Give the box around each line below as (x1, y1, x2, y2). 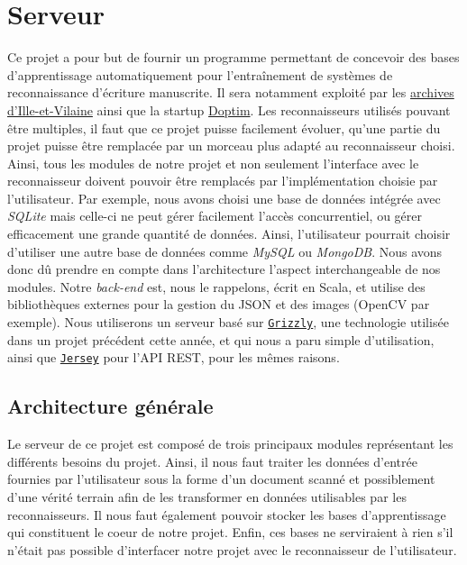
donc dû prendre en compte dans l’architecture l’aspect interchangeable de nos (7, 260, 441, 278)
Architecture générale (7, 392, 214, 420)
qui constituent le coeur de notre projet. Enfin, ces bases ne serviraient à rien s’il (7, 523, 453, 542)
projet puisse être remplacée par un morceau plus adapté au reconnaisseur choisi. (7, 136, 455, 155)
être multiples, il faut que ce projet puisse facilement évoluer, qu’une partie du (7, 118, 441, 137)
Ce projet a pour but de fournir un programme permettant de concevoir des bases (7, 48, 460, 67)
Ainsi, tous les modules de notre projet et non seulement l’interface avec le (7, 153, 419, 172)
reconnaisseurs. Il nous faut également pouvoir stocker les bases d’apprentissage (7, 505, 446, 524)
